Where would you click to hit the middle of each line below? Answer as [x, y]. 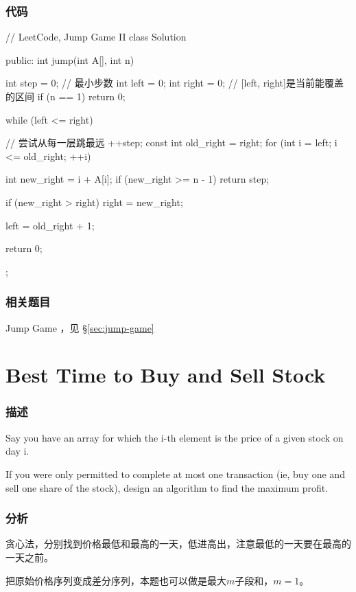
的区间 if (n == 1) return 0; [66, 96]
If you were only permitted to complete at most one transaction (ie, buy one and [175, 474]
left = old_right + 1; [50, 225]
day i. [17, 451]
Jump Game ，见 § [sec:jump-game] [80, 327]
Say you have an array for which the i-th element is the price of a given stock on [175, 437]
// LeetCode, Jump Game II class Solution [96, 37]
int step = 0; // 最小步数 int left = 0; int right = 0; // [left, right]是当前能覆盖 [175, 83]
